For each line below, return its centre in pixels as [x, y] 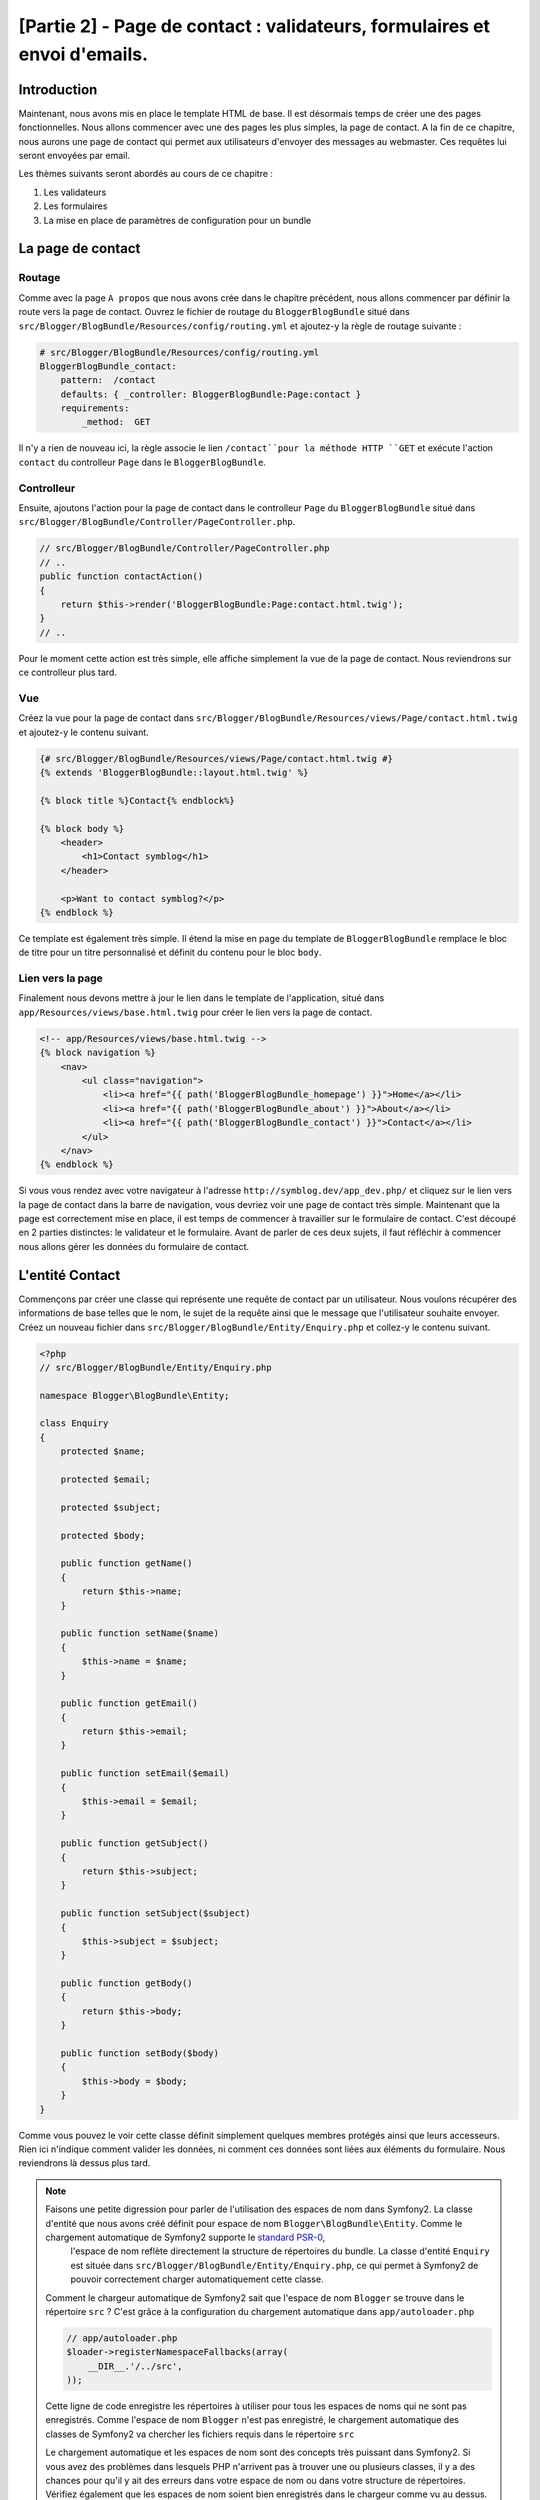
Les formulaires [75, 206]
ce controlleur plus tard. [67, 672]
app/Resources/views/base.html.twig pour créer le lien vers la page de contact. [195, 1012]
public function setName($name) [140, 1633]
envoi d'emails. [83, 54]
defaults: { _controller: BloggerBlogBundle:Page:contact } [211, 394]
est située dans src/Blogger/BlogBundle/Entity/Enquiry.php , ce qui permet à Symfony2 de [274, 2265]
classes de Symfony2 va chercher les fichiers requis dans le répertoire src [200, 2434]
